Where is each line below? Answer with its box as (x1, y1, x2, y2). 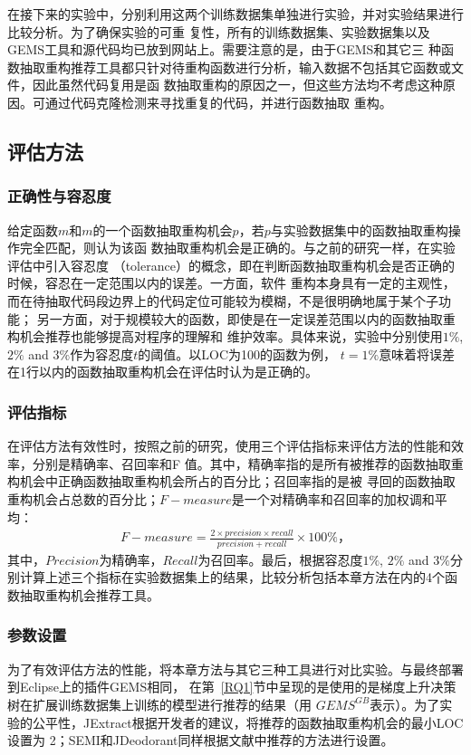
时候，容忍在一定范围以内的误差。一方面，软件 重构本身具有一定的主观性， (7, 273, 456, 292)
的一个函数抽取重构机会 (92, 220, 233, 239)
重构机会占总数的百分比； (7, 489, 159, 508)
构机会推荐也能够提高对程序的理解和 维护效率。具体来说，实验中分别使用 (7, 327, 443, 346)
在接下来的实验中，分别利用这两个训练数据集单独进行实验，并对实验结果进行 (7, 5, 464, 23)
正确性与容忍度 (7, 185, 111, 207)
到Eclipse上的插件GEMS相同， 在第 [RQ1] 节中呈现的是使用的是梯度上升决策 (7, 677, 457, 696)
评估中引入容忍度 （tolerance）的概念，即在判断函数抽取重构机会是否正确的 (7, 255, 455, 274)
